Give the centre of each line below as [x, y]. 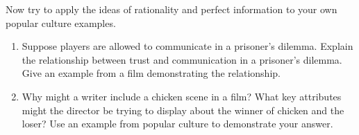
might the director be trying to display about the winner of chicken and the [183, 110]
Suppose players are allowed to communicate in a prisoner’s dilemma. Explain [187, 46]
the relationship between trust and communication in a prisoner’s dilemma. [182, 59]
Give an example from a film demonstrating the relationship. [151, 73]
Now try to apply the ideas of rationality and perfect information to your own [172, 9]
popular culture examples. [61, 22]
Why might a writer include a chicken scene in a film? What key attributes [182, 96]
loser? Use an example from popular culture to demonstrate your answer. [177, 124]
